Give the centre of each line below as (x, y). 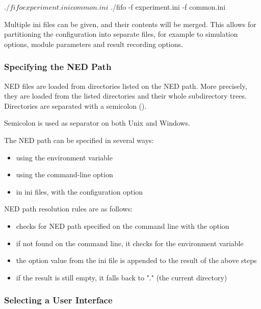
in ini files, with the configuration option (80, 191)
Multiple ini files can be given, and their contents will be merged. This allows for (130, 24)
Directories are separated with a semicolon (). (75, 105)
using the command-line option (64, 174)
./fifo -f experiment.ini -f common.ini (168, 7)
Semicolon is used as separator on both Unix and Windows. (97, 123)
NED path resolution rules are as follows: (69, 209)
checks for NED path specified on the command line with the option (123, 225)
